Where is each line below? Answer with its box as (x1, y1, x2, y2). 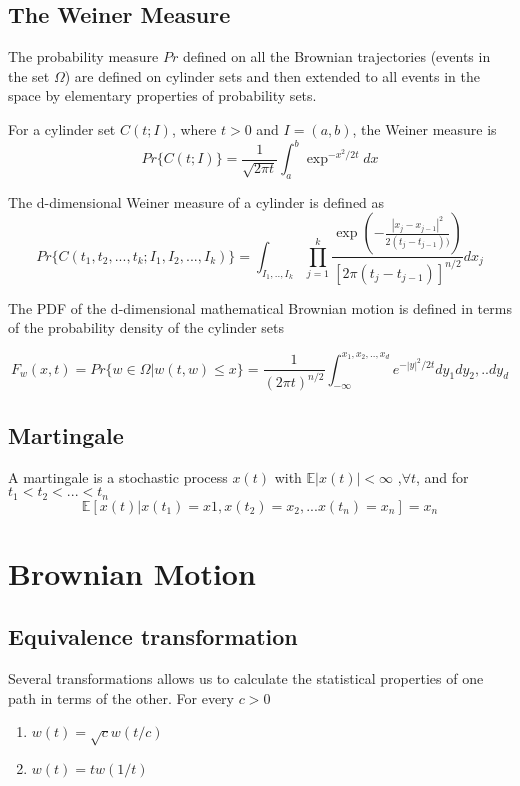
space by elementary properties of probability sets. (8, 85, 317, 106)
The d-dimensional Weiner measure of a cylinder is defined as (8, 191, 385, 212)
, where (171, 118, 217, 139)
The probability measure (8, 46, 159, 67)
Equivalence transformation (8, 621, 298, 652)
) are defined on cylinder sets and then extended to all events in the (64, 65, 481, 86)
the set (8, 65, 50, 86)
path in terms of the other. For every (8, 687, 234, 708)
